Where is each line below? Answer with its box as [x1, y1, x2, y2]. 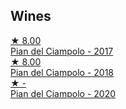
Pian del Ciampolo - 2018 [10, 66, 114, 78]
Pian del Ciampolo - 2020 [10, 87, 117, 99]
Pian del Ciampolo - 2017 [10, 45, 114, 57]
